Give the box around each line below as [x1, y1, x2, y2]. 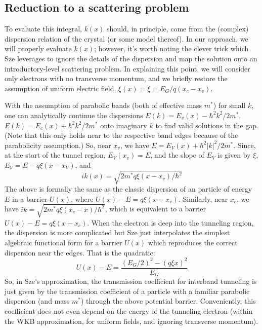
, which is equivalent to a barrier [105, 203, 206, 214]
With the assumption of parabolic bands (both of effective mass [5, 100, 202, 111]
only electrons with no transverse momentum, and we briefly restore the [5, 73, 228, 84]
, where [71, 193, 94, 204]
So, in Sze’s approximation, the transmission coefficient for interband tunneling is [5, 276, 257, 286]
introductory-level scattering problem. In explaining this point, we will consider [5, 63, 250, 74]
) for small [213, 100, 246, 111]
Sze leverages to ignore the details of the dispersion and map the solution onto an [5, 53, 257, 63]
